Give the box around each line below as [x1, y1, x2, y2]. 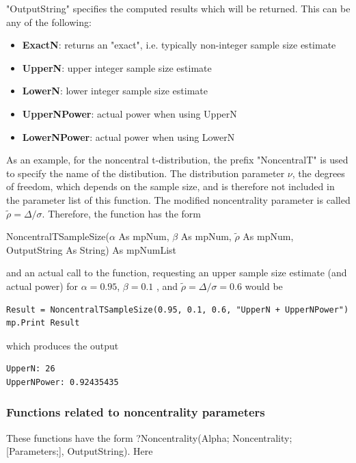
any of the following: [6, 14, 92, 29]
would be [245, 278, 283, 293]
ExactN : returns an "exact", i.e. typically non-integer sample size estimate [22, 38, 336, 52]
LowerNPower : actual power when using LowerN [22, 129, 235, 144]
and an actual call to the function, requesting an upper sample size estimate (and [6, 265, 347, 280]
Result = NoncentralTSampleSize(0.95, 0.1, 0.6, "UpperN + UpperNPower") [6, 304, 349, 315]
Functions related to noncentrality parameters [6, 404, 265, 421]
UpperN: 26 [6, 364, 55, 374]
